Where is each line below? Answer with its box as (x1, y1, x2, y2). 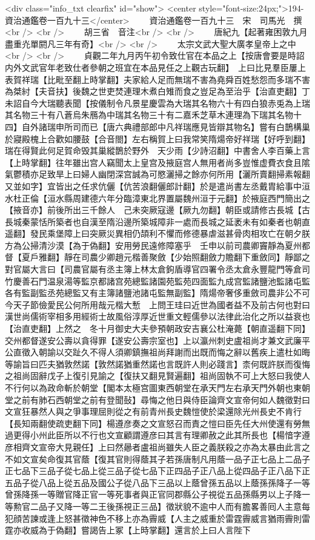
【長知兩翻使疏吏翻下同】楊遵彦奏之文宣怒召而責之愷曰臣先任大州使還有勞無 (5, 417, 310, 429)
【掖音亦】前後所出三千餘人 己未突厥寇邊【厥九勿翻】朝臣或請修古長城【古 (5, 203, 310, 216)
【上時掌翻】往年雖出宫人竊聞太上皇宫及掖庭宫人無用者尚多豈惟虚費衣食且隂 (5, 156, 310, 168)
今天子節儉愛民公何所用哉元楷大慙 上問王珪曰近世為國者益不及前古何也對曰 (5, 298, 310, 311)
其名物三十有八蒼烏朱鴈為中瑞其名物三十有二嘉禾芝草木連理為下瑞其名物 (5, 108, 293, 121)
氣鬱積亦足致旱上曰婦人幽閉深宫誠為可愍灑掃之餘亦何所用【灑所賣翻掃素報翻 (5, 168, 310, 180)
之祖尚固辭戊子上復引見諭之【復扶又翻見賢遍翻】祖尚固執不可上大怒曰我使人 (5, 369, 310, 382)
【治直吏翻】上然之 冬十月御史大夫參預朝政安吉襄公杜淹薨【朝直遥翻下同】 (5, 322, 306, 335)
